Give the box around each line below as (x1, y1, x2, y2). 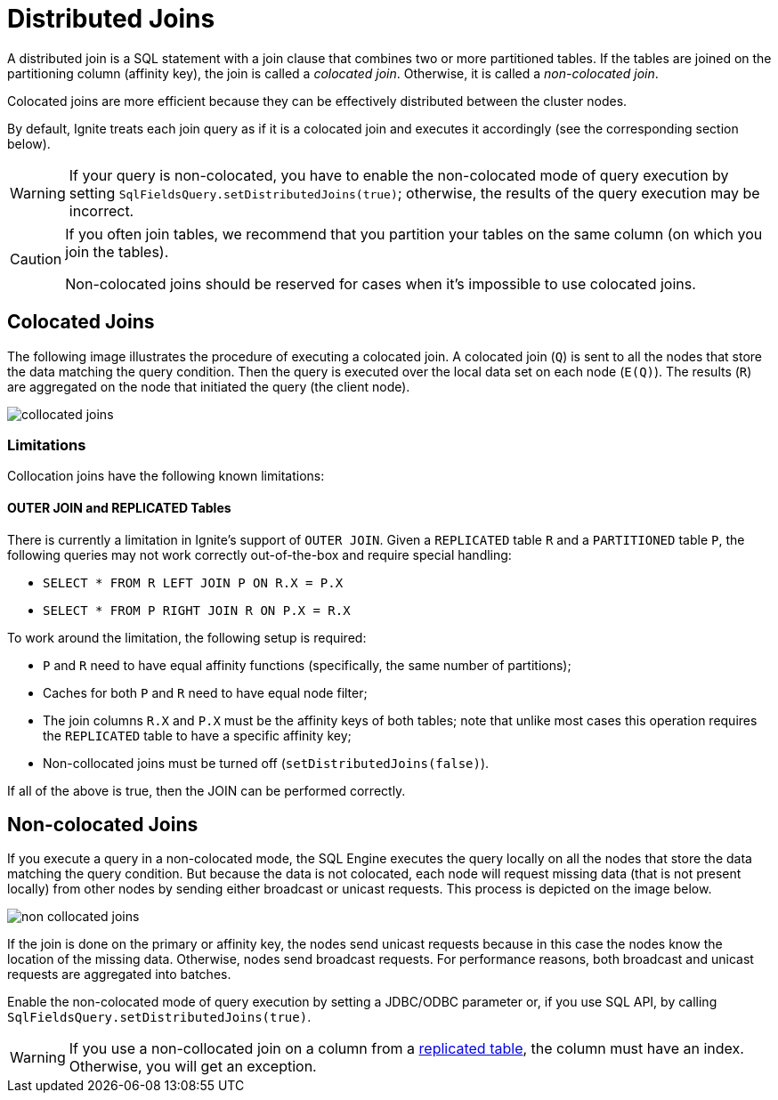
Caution (10, 249, 62, 268)
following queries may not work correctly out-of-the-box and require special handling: (7, 546, 512, 562)
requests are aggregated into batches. (7, 967, 231, 983)
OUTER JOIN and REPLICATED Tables (7, 499, 231, 515)
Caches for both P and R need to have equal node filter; (43, 684, 368, 700)
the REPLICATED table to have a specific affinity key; (43, 727, 352, 743)
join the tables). (65, 242, 169, 261)
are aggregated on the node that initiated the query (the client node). (7, 378, 410, 394)
